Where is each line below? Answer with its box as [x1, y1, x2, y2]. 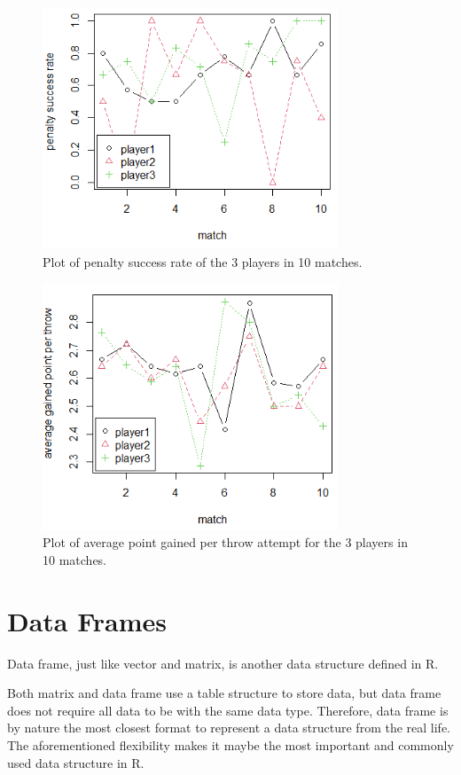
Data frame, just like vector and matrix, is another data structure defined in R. [7, 654, 439, 672]
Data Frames [7, 602, 168, 638]
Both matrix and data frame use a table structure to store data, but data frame [7, 684, 441, 702]
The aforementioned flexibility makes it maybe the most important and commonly [7, 735, 454, 754]
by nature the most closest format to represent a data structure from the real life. [7, 718, 450, 737]
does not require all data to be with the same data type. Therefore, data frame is [7, 701, 449, 719]
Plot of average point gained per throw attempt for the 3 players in [43, 533, 408, 552]
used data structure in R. [7, 753, 145, 771]
